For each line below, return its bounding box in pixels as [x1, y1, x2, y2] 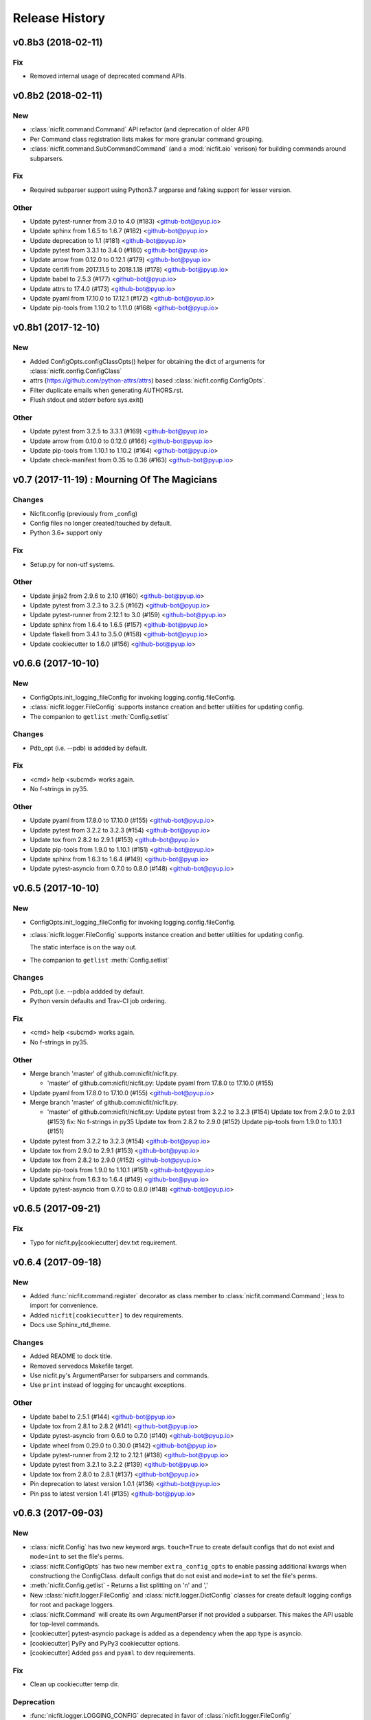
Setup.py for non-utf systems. [30, 560, 115, 568]
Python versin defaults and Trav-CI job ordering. [30, 997, 167, 1005]
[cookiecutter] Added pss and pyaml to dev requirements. [30, 1648, 196, 1657]
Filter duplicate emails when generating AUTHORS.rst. [30, 386, 183, 394]
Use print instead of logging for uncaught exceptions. [30, 1381, 187, 1389]
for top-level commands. [30, 1620, 100, 1628]
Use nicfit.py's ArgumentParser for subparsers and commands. [30, 1371, 210, 1379]
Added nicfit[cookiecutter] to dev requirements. [30, 1311, 183, 1319]
